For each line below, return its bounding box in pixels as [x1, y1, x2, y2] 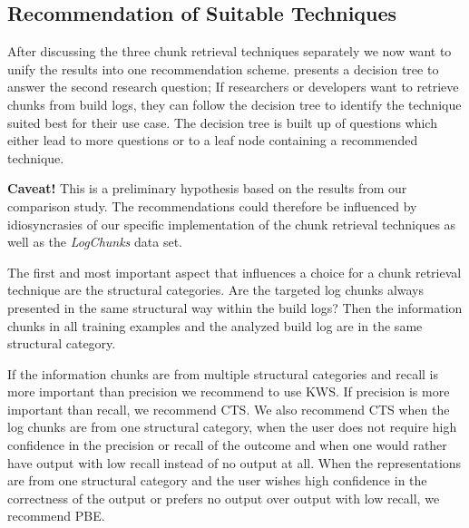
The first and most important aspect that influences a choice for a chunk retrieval [7, 262, 462, 281]
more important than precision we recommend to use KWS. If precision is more [7, 382, 450, 401]
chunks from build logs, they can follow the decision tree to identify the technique [7, 94, 462, 113]
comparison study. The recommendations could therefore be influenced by [7, 196, 417, 215]
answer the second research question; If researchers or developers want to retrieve [7, 77, 459, 96]
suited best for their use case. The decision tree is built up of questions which [7, 112, 437, 132]
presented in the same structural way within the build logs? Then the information [7, 298, 463, 317]
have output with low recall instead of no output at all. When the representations [7, 453, 462, 472]
